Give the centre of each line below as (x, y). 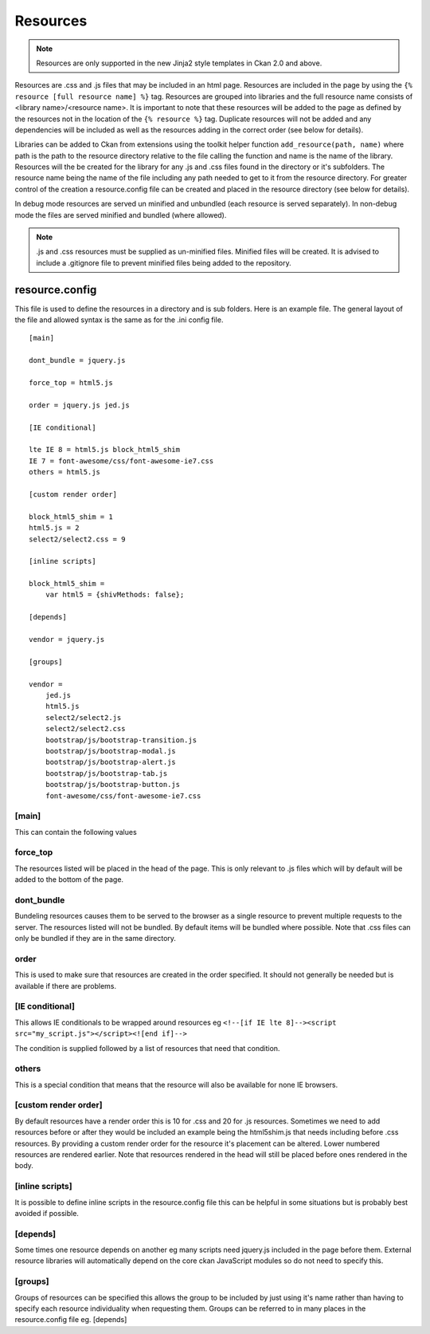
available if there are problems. (66, 986)
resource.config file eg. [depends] (71, 1320)
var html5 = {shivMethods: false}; (115, 595)
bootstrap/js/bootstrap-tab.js (106, 773)
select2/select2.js (83, 717)
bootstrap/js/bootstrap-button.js (113, 785)
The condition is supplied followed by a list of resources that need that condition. (147, 1048)
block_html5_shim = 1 (71, 517)
